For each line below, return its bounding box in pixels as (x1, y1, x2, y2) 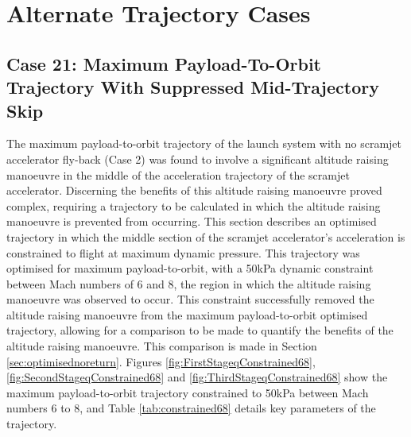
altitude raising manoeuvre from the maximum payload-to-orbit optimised (6, 306, 368, 323)
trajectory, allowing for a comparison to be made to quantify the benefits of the (6, 322, 394, 338)
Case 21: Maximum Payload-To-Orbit (6, 51, 321, 75)
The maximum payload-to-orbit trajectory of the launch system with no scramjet (6, 135, 401, 152)
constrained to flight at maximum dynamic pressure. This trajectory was (6, 244, 360, 261)
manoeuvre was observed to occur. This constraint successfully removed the (6, 291, 374, 307)
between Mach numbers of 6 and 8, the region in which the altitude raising (6, 275, 371, 292)
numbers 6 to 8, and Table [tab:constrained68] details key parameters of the (6, 400, 376, 416)
